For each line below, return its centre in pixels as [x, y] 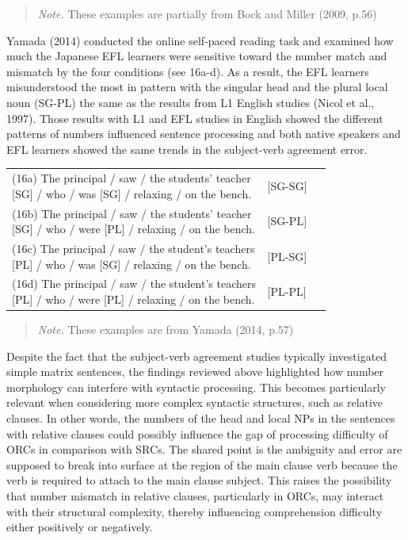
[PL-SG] [287, 256]
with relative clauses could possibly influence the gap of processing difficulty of [197, 433]
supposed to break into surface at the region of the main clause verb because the [202, 464]
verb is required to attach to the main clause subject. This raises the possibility [199, 480]
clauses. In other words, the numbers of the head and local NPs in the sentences [201, 418]
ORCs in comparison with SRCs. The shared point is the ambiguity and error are [204, 449]
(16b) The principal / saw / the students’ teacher [132, 213]
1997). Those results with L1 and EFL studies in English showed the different [195, 118]
